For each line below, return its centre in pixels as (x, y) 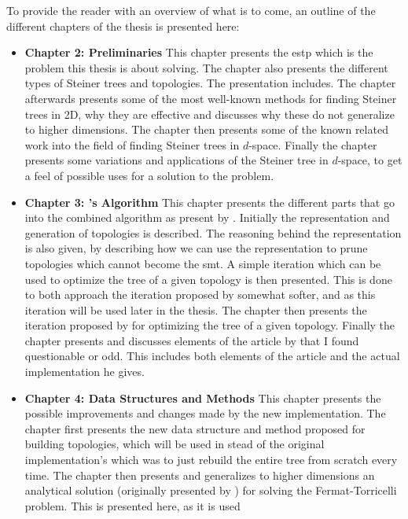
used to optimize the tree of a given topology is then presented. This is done (208, 279)
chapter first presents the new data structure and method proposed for (195, 428)
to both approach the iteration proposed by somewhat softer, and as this (200, 294)
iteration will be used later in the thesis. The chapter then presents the (196, 309)
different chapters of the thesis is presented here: (123, 26)
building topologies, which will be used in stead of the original (175, 444)
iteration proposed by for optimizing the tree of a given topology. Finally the (210, 325)
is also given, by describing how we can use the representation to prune (196, 248)
